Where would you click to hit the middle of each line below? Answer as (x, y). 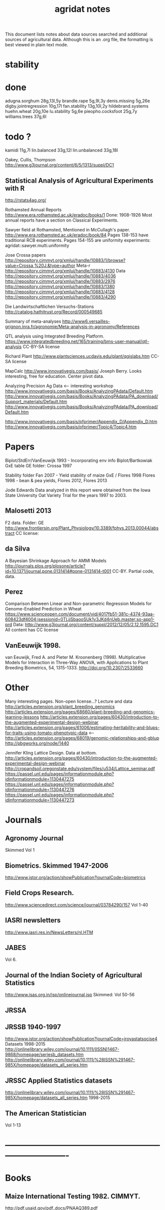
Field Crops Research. (40, 893)
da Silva (18, 549)
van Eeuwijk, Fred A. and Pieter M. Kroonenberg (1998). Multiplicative (75, 657)
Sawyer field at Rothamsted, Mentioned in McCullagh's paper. (68, 230)
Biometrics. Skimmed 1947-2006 (57, 865)
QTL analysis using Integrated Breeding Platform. (55, 336)
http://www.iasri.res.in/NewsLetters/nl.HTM (49, 932)
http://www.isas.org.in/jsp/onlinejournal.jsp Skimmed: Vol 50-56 (70, 995)
